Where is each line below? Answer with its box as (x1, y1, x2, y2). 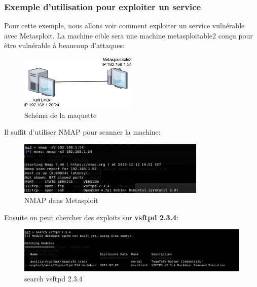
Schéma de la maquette (24, 109, 97, 120)
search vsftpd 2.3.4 (24, 273, 83, 283)
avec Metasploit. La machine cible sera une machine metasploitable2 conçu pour (4, 30, 253, 40)
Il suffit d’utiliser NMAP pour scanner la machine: (4, 127, 161, 137)
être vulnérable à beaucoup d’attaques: (4, 40, 125, 51)
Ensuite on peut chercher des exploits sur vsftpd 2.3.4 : (4, 212, 178, 222)
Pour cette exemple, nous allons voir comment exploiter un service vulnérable (4, 20, 245, 31)
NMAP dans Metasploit (24, 194, 98, 205)
